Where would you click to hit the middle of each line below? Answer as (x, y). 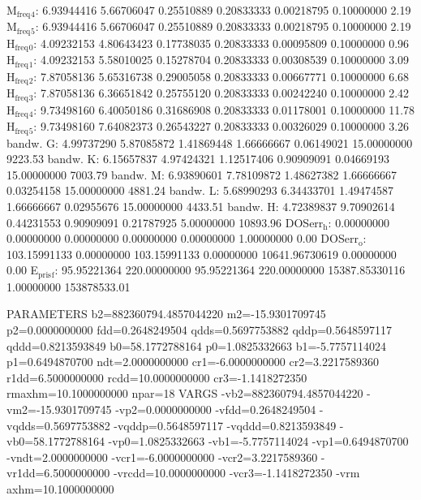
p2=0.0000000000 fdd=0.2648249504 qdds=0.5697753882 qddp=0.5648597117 (199, 330)
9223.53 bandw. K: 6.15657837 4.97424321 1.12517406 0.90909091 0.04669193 (198, 159)
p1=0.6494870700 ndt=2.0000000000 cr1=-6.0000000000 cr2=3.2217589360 (193, 362)
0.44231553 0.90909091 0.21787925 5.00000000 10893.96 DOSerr (165, 222)
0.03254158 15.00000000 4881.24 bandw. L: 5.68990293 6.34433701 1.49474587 (200, 190)
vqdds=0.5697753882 (58, 425)
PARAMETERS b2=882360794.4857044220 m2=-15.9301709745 (166, 314)
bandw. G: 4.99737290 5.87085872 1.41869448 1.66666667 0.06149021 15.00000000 (210, 142)
